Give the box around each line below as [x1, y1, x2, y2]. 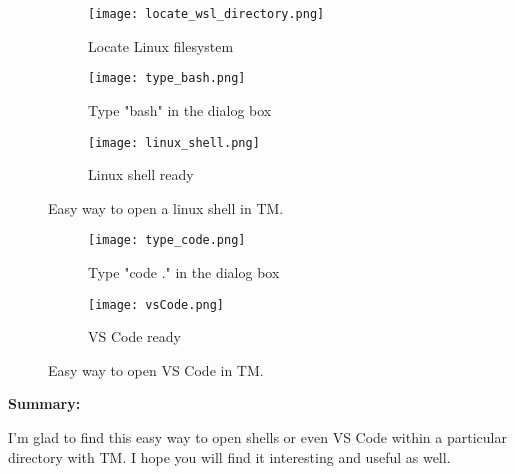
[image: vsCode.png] [88, 297, 225, 312]
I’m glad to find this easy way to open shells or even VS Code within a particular [8, 427, 507, 448]
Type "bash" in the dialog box [88, 99, 272, 120]
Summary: [8, 393, 81, 414]
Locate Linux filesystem [88, 35, 234, 56]
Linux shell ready [88, 164, 194, 185]
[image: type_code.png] [88, 233, 246, 248]
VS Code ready [88, 326, 181, 347]
